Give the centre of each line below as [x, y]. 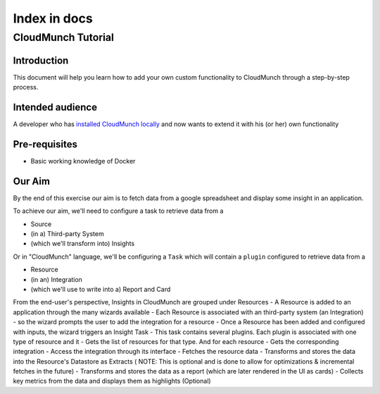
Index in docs [53, 18]
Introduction [41, 60]
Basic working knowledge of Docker [83, 161]
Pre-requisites [45, 144]
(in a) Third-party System [68, 234]
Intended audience [55, 107]
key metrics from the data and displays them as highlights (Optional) [112, 381]
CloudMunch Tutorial [63, 37]
